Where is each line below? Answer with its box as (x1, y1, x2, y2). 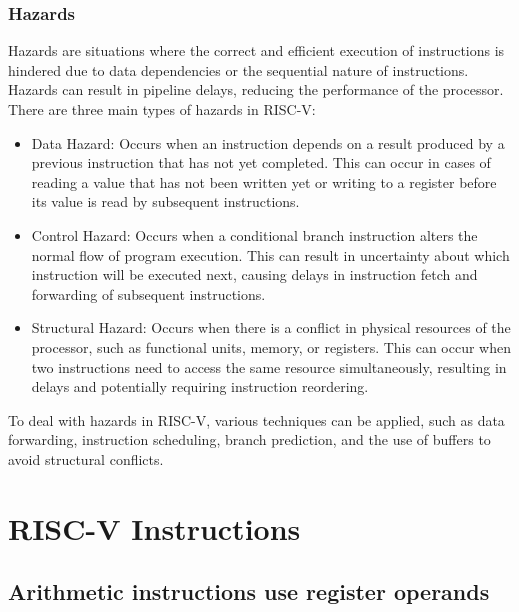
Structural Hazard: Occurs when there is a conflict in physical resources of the (31, 317, 511, 338)
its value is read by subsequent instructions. (31, 191, 300, 212)
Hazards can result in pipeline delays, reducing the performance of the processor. (8, 79, 504, 100)
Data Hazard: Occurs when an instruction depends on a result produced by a (31, 132, 505, 153)
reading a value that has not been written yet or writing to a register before (31, 171, 497, 192)
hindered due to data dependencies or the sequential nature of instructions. (8, 59, 469, 80)
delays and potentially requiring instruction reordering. (31, 376, 369, 397)
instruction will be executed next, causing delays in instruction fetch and (31, 264, 478, 285)
